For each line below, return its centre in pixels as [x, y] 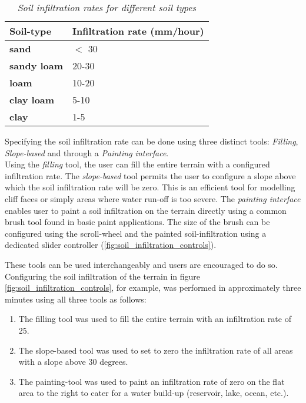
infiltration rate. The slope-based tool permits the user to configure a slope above [150, 175]
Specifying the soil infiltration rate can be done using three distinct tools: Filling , [152, 141]
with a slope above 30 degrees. [73, 362]
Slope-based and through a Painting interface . [87, 152]
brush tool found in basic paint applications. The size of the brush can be [137, 222]
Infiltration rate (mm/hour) [138, 31]
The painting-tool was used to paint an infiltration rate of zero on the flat [152, 381]
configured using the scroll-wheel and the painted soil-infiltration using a [136, 233]
